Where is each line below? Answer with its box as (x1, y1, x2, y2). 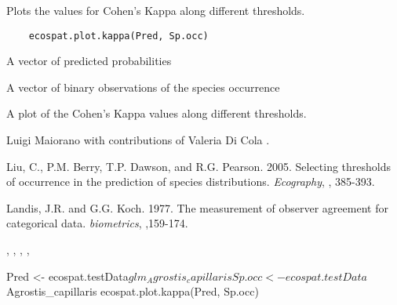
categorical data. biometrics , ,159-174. (6, 215, 188, 231)
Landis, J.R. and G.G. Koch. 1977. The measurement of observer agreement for (6, 199, 388, 216)
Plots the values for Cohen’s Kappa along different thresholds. (6, 2, 305, 18)
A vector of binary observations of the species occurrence (6, 78, 280, 95)
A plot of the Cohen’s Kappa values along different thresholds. (6, 105, 307, 122)
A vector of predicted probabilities (6, 53, 172, 69)
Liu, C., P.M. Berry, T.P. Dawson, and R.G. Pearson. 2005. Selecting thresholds (6, 158, 392, 174)
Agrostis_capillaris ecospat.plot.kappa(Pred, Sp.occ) (6, 283, 259, 300)
